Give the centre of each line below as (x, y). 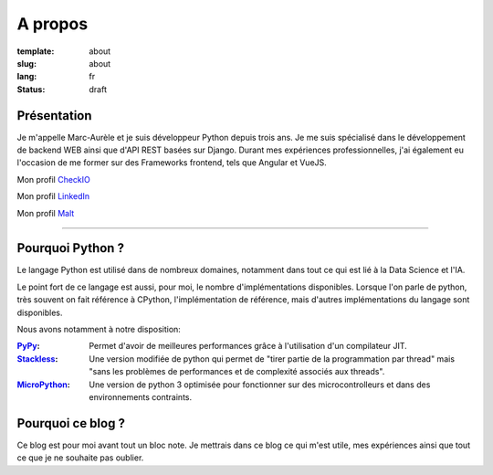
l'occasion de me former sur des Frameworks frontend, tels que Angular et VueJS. (172, 163)
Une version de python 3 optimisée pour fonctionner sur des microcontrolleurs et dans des (260, 385)
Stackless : (37, 359)
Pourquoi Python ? (71, 248)
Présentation (54, 116)
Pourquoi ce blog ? (71, 423)
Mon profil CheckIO (53, 179)
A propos (52, 24)
